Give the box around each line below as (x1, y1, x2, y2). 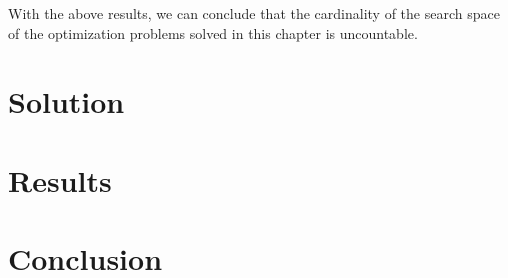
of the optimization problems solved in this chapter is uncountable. (8, 22, 418, 43)
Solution (8, 81, 125, 122)
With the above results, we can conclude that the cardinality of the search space (8, 3, 500, 23)
